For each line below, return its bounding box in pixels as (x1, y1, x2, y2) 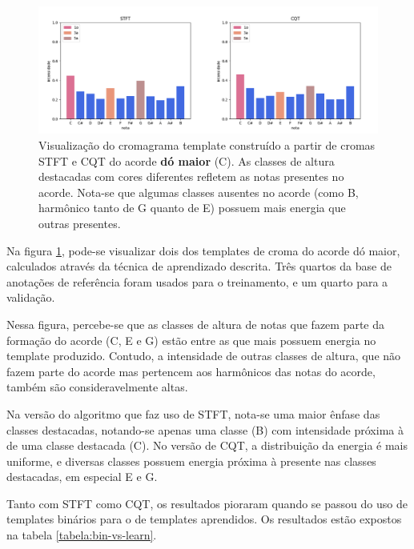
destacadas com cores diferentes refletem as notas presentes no (38, 168, 344, 185)
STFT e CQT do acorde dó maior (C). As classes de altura (38, 152, 335, 169)
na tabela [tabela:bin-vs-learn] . (6, 527, 157, 543)
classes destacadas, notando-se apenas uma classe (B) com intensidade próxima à (6, 421, 404, 438)
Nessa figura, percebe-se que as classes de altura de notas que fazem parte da (6, 315, 385, 332)
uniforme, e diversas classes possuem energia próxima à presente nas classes (6, 452, 376, 469)
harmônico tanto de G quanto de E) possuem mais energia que (38, 199, 346, 216)
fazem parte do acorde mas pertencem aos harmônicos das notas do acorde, (6, 363, 376, 379)
